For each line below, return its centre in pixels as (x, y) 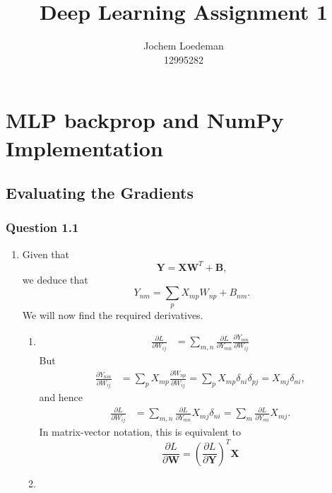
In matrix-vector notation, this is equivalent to (140, 432)
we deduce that (55, 279)
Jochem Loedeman (184, 46)
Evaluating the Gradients (100, 193)
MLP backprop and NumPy (145, 120)
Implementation (84, 147)
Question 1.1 (42, 227)
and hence (61, 397)
